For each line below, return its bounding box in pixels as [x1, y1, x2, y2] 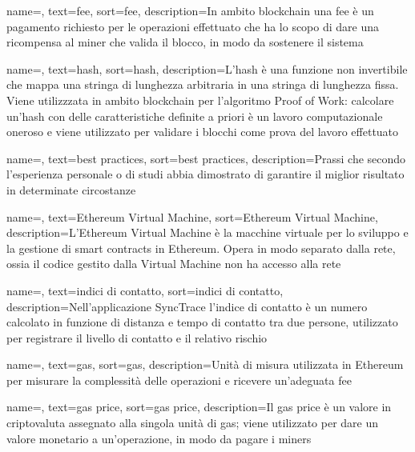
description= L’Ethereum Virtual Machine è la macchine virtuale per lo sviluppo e [6, 224, 409, 241]
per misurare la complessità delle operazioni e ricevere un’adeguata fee [6, 371, 352, 388]
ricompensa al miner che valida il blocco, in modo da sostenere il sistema [6, 34, 364, 50]
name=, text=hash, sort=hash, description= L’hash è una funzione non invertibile [6, 60, 408, 77]
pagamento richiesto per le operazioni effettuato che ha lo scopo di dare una [6, 18, 380, 34]
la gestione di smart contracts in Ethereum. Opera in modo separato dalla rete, [6, 239, 396, 256]
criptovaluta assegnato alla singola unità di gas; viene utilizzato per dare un [6, 414, 379, 431]
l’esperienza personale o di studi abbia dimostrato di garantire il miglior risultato [6, 166, 405, 182]
